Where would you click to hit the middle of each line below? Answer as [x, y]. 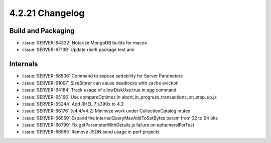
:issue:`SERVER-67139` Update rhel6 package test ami [78, 49]
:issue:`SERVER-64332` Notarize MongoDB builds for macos [85, 43]
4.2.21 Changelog [47, 13]
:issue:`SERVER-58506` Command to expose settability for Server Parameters [102, 76]
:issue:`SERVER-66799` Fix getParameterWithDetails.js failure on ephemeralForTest [108, 125]
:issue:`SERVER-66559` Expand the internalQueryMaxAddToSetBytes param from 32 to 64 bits [120, 118]
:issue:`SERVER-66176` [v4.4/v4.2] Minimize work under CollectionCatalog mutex [106, 111]
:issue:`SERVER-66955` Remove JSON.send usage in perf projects [91, 132]
